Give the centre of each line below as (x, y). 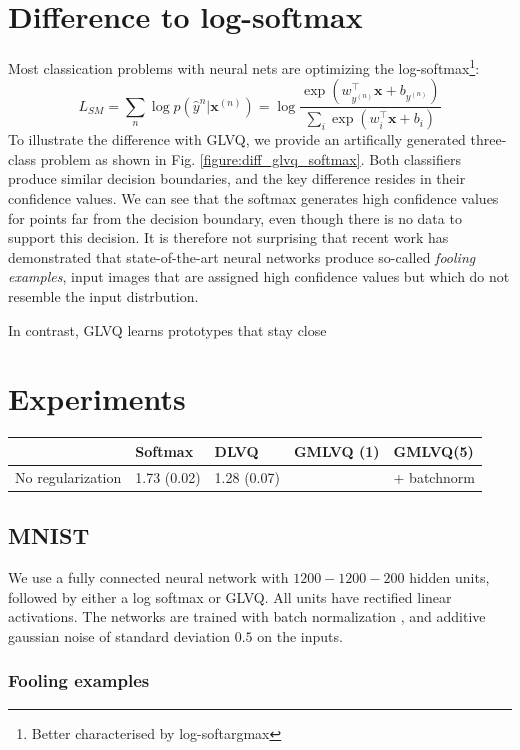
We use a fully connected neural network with (148, 576)
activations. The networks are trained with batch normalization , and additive (247, 616)
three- (488, 139)
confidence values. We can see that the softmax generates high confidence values (253, 198)
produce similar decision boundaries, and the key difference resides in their (237, 178)
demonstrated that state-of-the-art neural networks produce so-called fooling (242, 256)
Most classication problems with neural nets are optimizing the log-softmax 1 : (244, 66)
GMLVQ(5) (433, 450)
